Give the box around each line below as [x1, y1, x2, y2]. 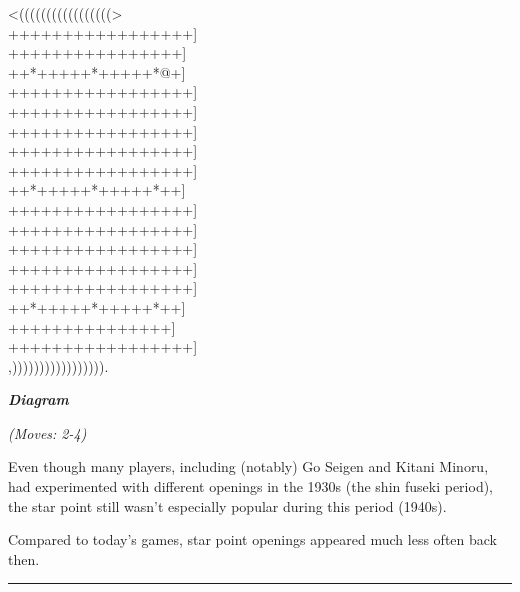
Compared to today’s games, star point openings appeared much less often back [8, 529, 498, 550]
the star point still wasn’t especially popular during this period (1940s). [8, 495, 447, 516]
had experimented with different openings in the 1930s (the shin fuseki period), [8, 476, 494, 497]
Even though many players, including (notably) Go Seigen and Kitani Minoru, [8, 456, 489, 477]
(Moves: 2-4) [8, 422, 87, 443]
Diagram [8, 389, 69, 410]
